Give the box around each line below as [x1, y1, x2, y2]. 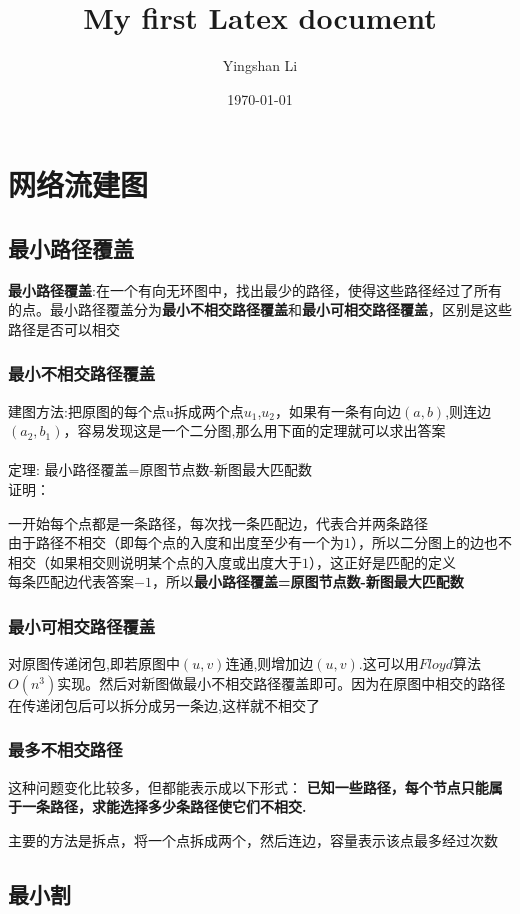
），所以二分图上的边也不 [351, 532, 512, 553]
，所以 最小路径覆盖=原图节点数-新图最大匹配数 [151, 571, 464, 592]
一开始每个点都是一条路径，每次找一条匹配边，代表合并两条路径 [8, 512, 428, 533]
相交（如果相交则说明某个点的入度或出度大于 [8, 551, 302, 572]
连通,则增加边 [225, 653, 314, 674]
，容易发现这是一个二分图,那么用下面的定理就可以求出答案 [63, 420, 446, 441]
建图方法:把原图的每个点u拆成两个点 [8, 400, 244, 421]
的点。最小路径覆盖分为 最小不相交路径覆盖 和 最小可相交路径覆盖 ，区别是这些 [8, 299, 512, 320]
